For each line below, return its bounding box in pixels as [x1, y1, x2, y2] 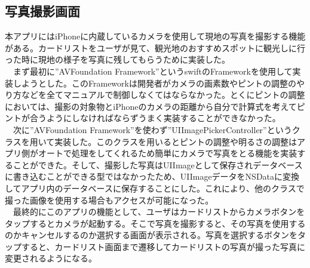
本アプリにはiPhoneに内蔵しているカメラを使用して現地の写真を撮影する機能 [5, 30, 306, 42]
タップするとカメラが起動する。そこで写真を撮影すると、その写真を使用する [5, 217, 306, 229]
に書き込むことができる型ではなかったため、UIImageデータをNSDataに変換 [5, 170, 300, 183]
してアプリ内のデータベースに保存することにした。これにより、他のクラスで [5, 181, 305, 194]
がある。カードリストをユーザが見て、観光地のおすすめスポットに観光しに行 [5, 41, 306, 54]
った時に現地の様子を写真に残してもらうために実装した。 [5, 53, 230, 66]
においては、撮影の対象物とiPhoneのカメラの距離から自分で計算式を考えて [5, 100, 297, 112]
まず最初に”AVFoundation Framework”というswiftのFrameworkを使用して [13, 64, 293, 77]
